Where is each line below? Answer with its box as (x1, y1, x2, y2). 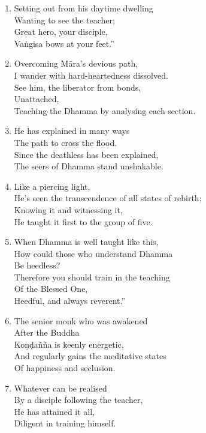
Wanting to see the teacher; (14, 13, 115, 26)
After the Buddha (14, 326, 80, 339)
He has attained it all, (14, 405, 95, 417)
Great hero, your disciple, (14, 25, 108, 38)
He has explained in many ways (14, 124, 130, 137)
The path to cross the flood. (14, 136, 117, 148)
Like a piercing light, (14, 180, 90, 192)
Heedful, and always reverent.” (14, 294, 126, 307)
